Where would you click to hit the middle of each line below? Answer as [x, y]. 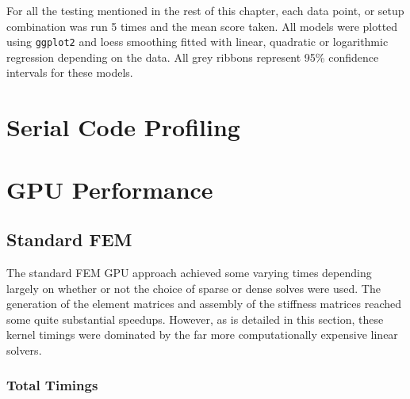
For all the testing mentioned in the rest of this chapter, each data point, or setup [205, 10]
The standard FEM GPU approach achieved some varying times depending [189, 272]
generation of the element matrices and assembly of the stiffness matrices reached [204, 304]
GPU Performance [110, 189]
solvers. [24, 350]
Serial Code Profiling [123, 127]
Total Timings [52, 385]
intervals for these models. [70, 72]
